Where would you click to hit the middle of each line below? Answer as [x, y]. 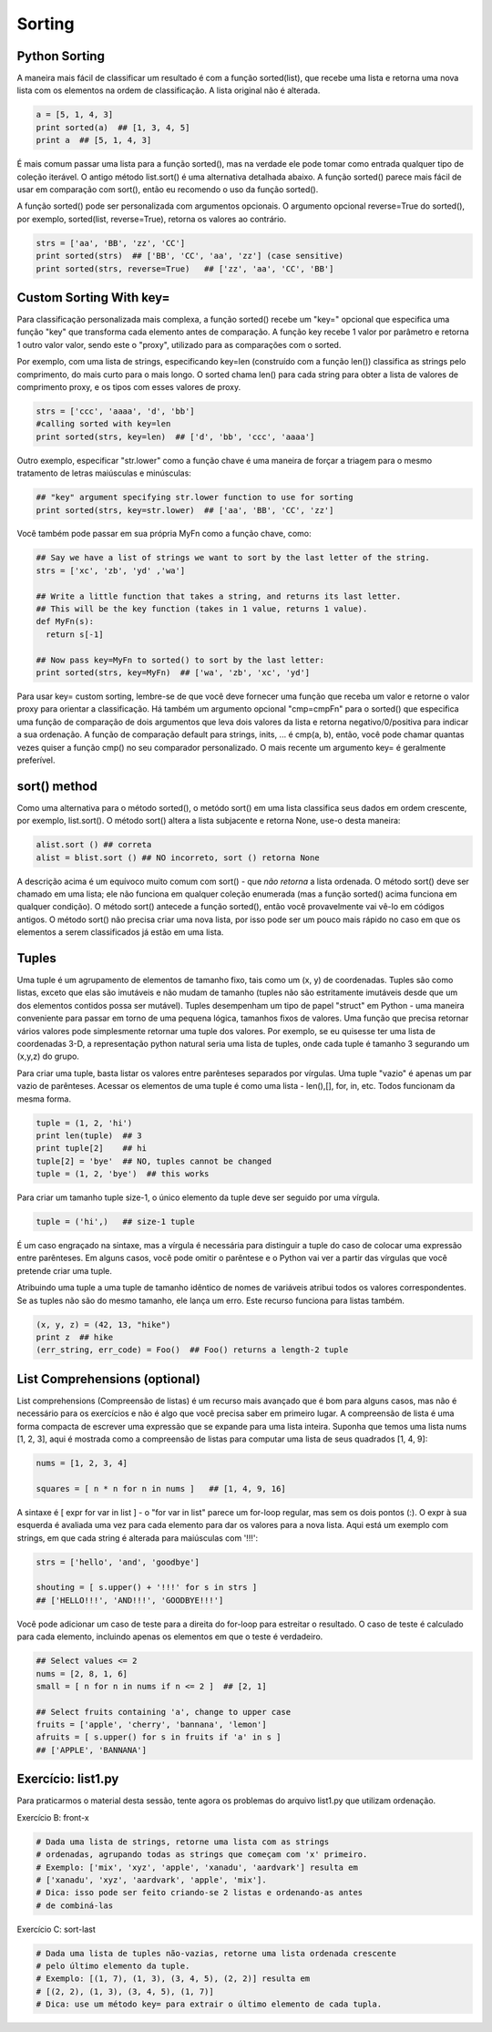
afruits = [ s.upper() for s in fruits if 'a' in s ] [159, 1737]
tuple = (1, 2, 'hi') [84, 1123]
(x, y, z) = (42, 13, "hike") [103, 1324]
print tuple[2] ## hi [92, 1149]
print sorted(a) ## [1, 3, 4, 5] [113, 127]
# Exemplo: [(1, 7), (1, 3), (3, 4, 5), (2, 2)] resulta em [173, 1979]
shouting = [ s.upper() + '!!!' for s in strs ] [147, 1587]
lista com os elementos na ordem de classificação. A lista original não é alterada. [169, 90]
